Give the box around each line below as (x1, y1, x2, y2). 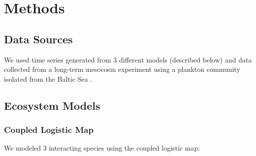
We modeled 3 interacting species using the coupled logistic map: (4, 143, 200, 153)
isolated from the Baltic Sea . (4, 73, 93, 84)
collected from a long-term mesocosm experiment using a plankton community (4, 64, 240, 74)
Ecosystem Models (4, 97, 100, 113)
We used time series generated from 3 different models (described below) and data (4, 54, 252, 64)
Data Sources (4, 31, 73, 46)
